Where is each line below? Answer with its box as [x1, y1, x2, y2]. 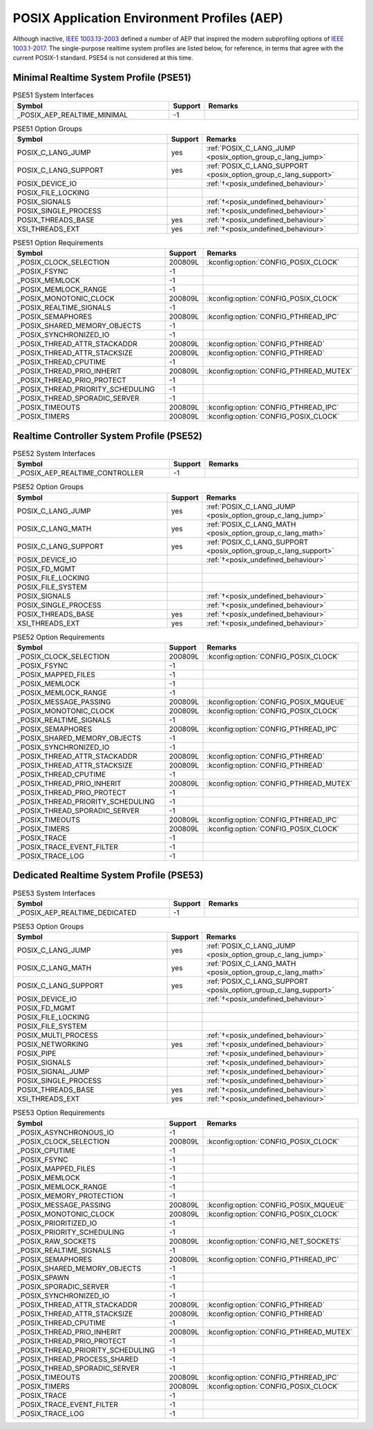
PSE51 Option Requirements [12, 238, 104, 248]
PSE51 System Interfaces [12, 91, 95, 100]
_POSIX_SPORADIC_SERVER [17, 1282, 109, 1291]
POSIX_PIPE [17, 1049, 57, 1059]
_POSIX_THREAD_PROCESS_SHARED [17, 1354, 139, 1364]
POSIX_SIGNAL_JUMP [17, 1067, 90, 1077]
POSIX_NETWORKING [17, 1040, 89, 1050]
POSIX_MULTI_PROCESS [17, 1030, 98, 1040]
